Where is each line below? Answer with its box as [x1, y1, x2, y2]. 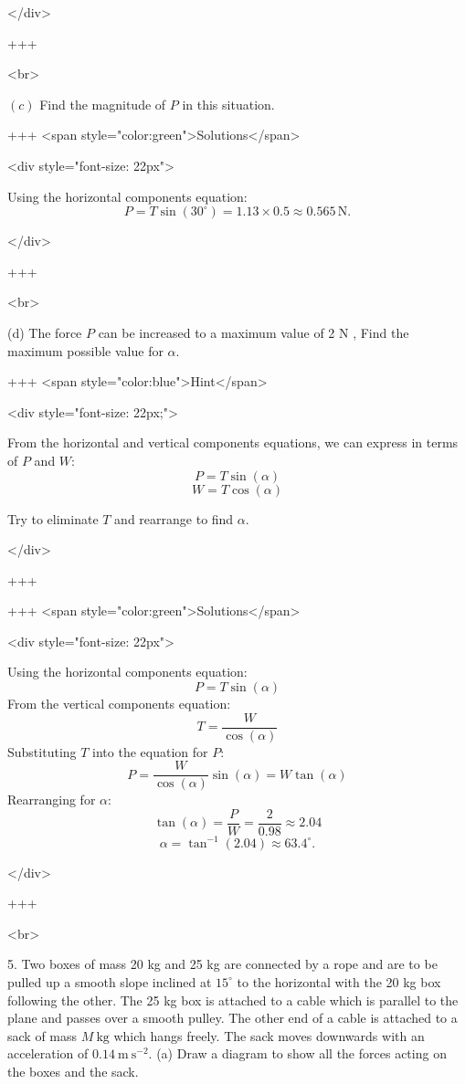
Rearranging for [7, 790, 96, 809]
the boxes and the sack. [7, 1061, 139, 1080]
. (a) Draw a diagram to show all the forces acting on [148, 1044, 447, 1063]
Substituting [7, 742, 77, 761]
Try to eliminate [7, 509, 99, 528]
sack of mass [7, 1026, 78, 1045]
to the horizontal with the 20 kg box [237, 972, 441, 991]
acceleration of [7, 1044, 89, 1063]
